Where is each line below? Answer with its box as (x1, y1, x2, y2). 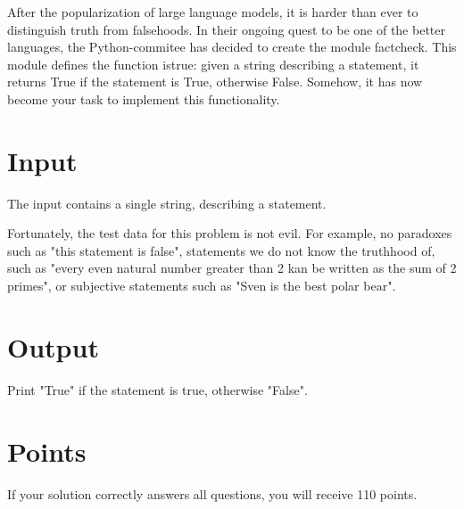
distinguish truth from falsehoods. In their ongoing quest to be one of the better (7, 20, 445, 38)
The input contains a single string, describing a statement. (7, 193, 327, 212)
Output (7, 328, 99, 365)
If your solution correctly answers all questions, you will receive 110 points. (7, 484, 418, 503)
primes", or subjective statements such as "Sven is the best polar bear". (7, 276, 396, 295)
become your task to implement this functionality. (7, 89, 280, 108)
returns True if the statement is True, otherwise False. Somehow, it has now (7, 72, 423, 91)
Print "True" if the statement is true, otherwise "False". (7, 380, 308, 398)
